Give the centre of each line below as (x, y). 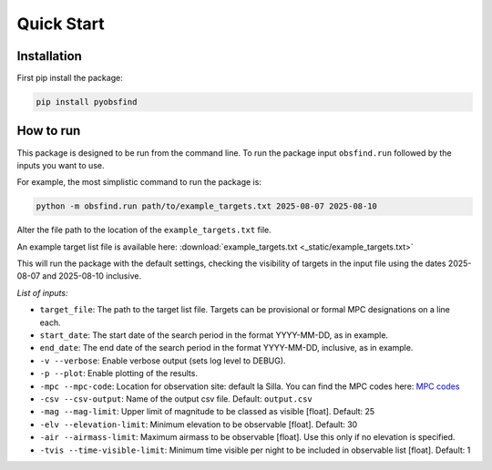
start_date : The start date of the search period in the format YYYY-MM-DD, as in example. (214, 335)
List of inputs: (42, 292)
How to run (49, 131)
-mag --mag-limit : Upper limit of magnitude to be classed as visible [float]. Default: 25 (207, 412)
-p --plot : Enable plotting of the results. (118, 373)
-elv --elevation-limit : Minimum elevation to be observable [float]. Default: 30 (199, 424)
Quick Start (61, 24)
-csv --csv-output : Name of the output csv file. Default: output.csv (176, 398)
